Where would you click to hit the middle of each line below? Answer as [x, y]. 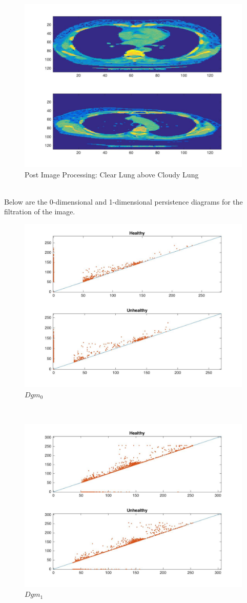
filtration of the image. [40, 212]
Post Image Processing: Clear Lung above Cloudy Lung [112, 174]
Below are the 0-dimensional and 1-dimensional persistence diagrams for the [123, 201]
